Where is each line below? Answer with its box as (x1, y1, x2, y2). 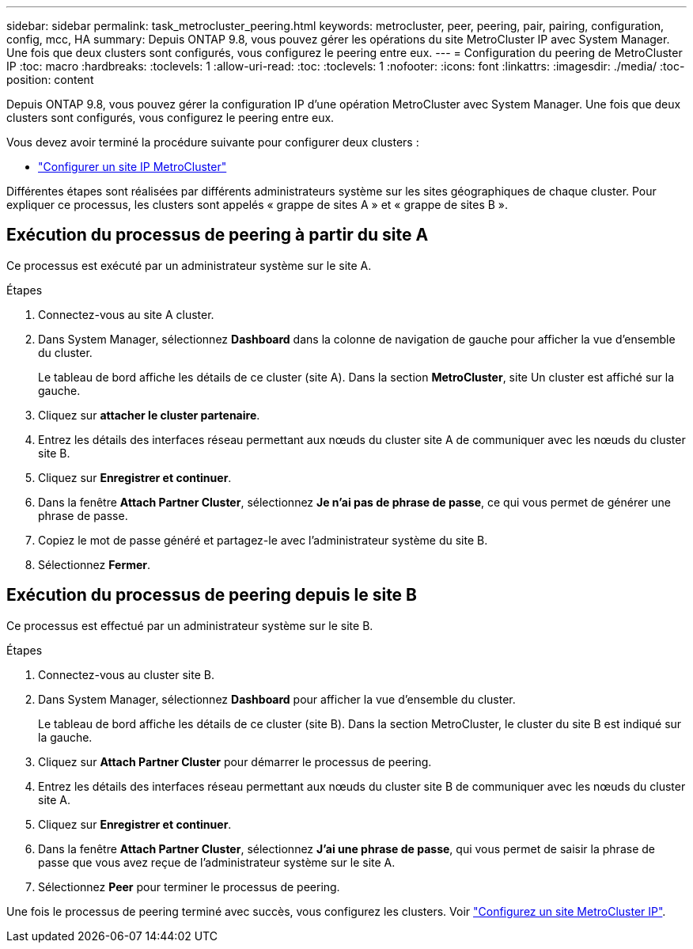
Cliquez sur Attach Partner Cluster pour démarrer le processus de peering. (38, 754, 432, 769)
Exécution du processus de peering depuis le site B (6, 585, 418, 605)
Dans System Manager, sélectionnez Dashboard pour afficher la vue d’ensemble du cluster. (38, 692, 516, 706)
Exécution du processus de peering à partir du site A (6, 225, 429, 245)
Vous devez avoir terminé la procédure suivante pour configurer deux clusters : (6, 135, 419, 149)
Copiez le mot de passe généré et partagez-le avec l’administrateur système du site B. (38, 533, 488, 547)
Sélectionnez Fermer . (38, 557, 151, 571)
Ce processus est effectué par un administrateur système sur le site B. (6, 618, 373, 632)
